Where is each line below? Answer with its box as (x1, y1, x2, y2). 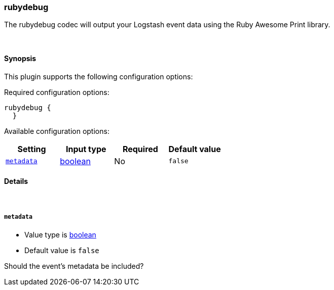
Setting (17, 143, 46, 154)
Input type (65, 143, 106, 154)
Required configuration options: (4, 87, 109, 96)
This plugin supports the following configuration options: (4, 72, 193, 81)
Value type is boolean (24, 230, 96, 239)
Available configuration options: (4, 126, 109, 135)
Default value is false (24, 246, 99, 255)
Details (4, 177, 28, 186)
